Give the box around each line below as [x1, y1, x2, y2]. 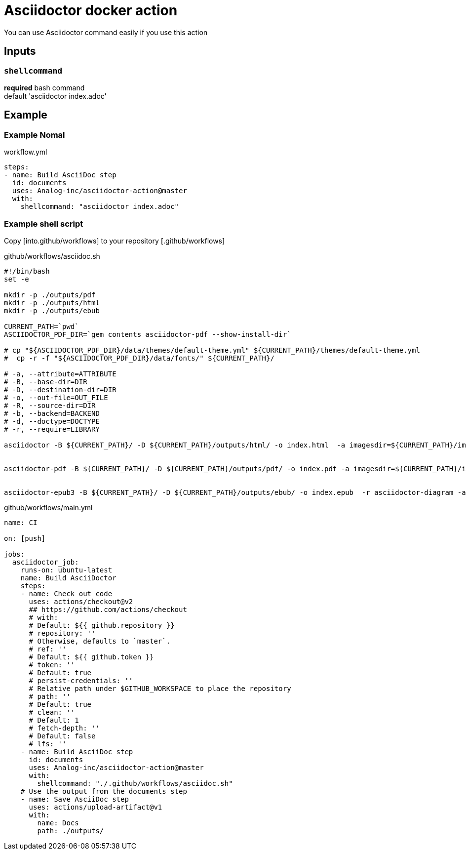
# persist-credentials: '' [29, 676, 133, 685]
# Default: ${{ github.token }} [29, 652, 154, 661]
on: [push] [4, 534, 46, 542]
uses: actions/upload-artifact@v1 [29, 803, 162, 811]
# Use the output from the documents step [20, 787, 187, 795]
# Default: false [29, 732, 96, 740]
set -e [4, 275, 29, 283]
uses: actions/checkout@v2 [29, 597, 133, 606]
